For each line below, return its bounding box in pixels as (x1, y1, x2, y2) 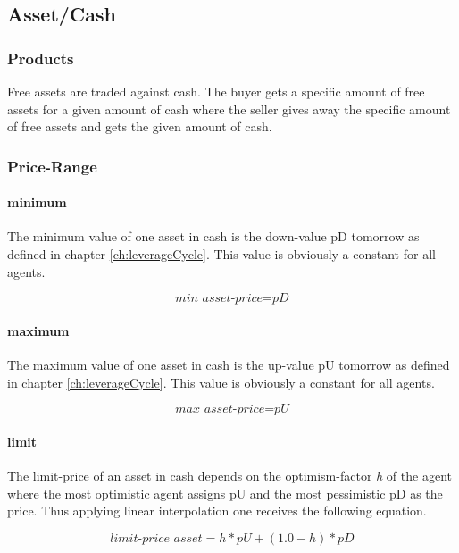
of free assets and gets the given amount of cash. (7, 117, 272, 136)
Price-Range (7, 155, 97, 177)
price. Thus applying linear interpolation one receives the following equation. (7, 501, 427, 520)
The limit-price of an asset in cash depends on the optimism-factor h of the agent (7, 465, 452, 484)
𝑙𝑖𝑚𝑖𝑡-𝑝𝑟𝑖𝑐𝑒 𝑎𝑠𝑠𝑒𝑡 (110, 532, 203, 545)
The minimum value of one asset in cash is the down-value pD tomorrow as (7, 227, 420, 246)
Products (7, 46, 74, 69)
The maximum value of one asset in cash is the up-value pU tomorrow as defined (7, 356, 450, 373)
